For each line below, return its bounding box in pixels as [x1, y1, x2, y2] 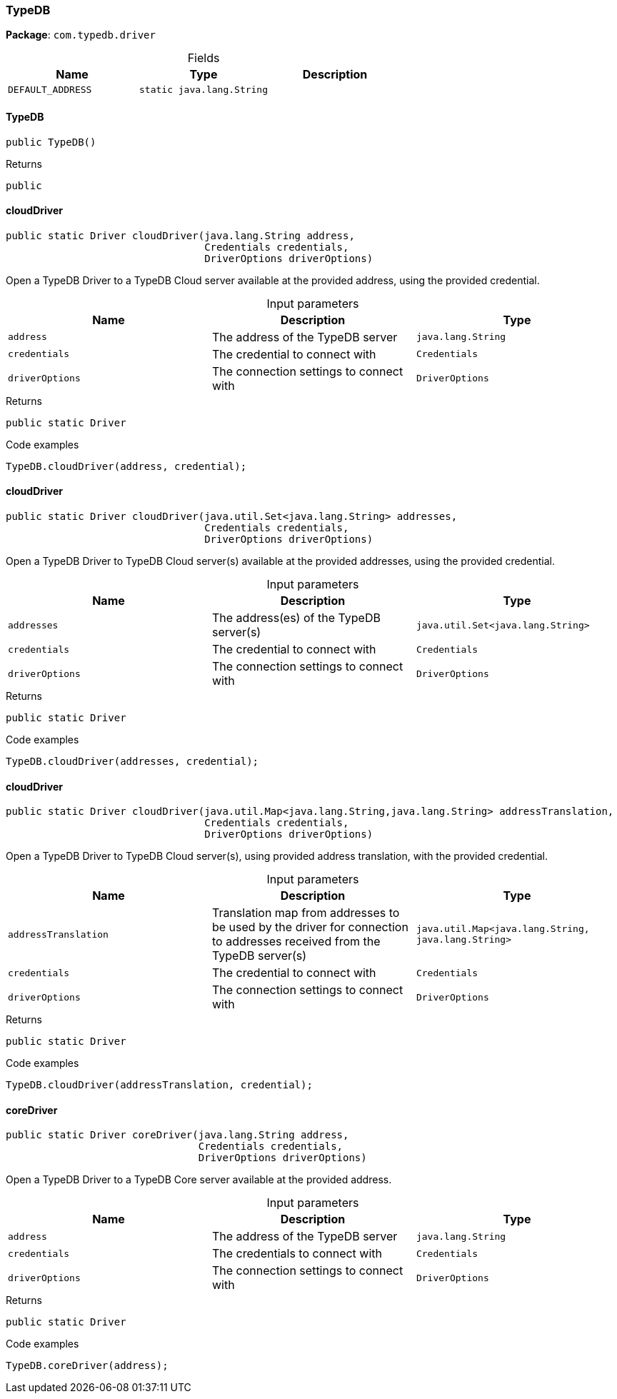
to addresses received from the [211, 934, 381, 949]
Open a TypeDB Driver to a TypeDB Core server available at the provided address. [6, 1173, 392, 1186]
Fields [187, 51, 220, 66]
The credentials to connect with [211, 1246, 382, 1261]
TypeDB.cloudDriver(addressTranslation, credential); [6, 1079, 313, 1091]
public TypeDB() [6, 136, 96, 148]
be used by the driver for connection [211, 920, 408, 935]
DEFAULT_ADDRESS [8, 84, 92, 96]
